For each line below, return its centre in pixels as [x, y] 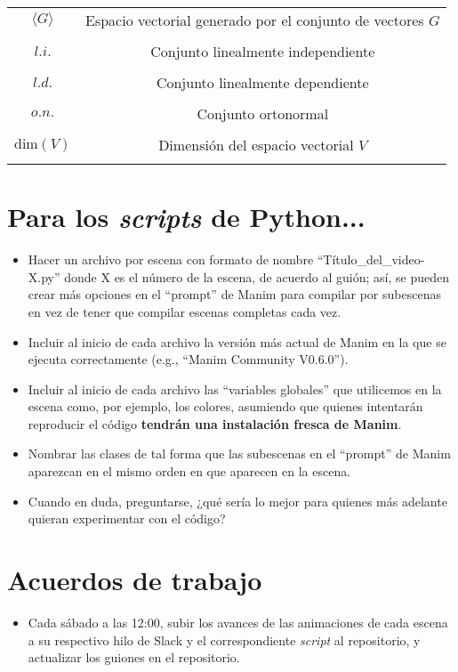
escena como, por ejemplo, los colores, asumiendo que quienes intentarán [225, 406]
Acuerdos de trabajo [135, 580]
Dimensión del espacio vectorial [256, 145]
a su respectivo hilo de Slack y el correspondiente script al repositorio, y [224, 640]
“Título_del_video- [371, 259]
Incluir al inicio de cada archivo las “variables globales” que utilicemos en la [235, 389]
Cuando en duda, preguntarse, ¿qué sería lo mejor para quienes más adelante [237, 501]
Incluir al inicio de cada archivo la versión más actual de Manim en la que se [237, 341]
